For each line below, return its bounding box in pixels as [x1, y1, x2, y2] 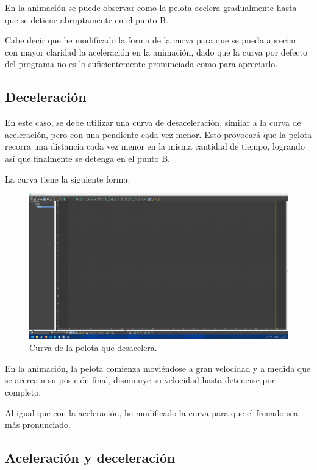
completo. [5, 386, 41, 399]
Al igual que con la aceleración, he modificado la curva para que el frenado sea [5, 406, 298, 419]
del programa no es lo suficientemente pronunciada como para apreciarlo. [5, 57, 278, 70]
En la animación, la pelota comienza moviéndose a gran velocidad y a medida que [5, 361, 311, 374]
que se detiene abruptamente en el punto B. [5, 13, 168, 26]
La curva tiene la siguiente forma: [5, 172, 130, 185]
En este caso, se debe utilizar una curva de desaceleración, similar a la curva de [5, 116, 301, 129]
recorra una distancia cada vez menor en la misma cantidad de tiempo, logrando [5, 140, 305, 153]
